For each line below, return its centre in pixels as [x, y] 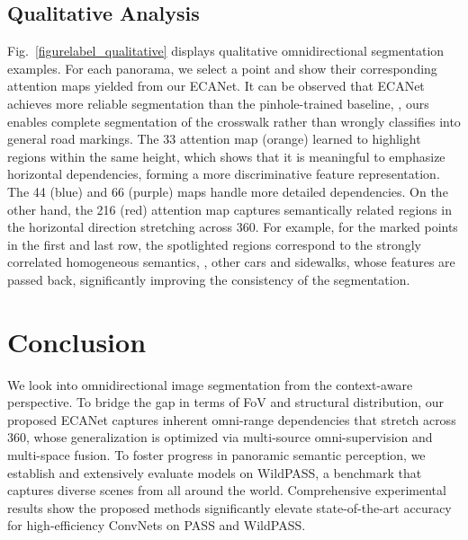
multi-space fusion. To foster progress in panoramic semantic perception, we [216, 455]
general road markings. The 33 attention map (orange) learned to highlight [214, 139]
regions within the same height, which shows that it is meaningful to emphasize [226, 156]
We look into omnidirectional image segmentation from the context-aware [210, 384]
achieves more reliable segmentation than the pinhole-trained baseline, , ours [218, 103]
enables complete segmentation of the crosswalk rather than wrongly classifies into [234, 121]
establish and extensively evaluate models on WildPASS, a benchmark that [215, 472]
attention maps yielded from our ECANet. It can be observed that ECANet [216, 86]
